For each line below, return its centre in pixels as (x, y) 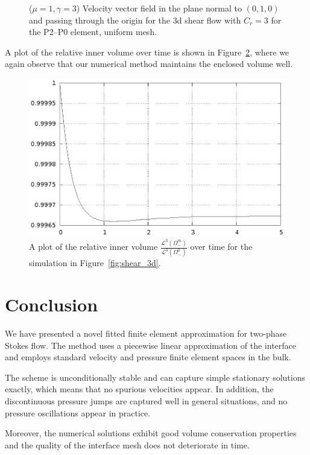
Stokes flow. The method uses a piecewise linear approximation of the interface (150, 345)
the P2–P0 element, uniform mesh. (93, 32)
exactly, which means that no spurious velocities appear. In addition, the (139, 389)
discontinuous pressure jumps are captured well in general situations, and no (146, 401)
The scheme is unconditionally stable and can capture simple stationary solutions (155, 377)
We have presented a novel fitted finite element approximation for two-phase (146, 333)
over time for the (221, 247)
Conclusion (52, 304)
